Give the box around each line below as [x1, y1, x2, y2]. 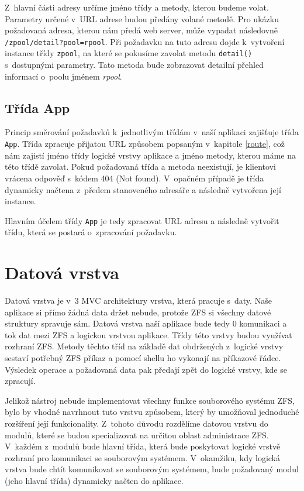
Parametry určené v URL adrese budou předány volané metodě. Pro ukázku [5, 12, 279, 25]
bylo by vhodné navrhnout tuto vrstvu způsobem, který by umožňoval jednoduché [5, 406, 299, 418]
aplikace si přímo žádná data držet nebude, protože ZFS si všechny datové [5, 305, 271, 318]
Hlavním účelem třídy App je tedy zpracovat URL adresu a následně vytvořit [5, 214, 279, 226]
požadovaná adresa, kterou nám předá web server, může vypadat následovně [5, 24, 278, 36]
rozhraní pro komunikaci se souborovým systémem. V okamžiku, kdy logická [5, 451, 281, 463]
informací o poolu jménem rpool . [5, 70, 122, 82]
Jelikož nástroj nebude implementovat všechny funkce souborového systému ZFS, [5, 394, 295, 406]
